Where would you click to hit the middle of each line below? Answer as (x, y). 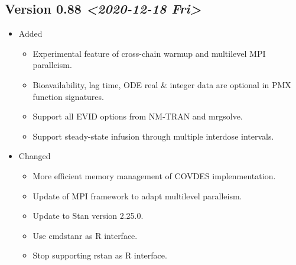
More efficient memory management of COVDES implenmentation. (154, 175)
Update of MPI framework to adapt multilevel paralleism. (137, 195)
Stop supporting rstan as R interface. (100, 255)
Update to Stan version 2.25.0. (88, 216)
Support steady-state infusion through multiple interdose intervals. (153, 136)
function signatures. (68, 96)
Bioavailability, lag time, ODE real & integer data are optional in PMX (162, 84)
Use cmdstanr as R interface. (85, 235)
